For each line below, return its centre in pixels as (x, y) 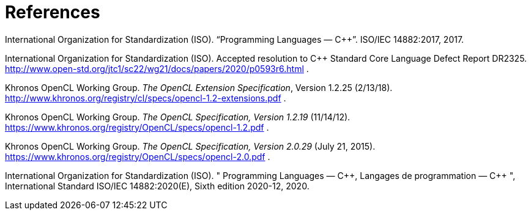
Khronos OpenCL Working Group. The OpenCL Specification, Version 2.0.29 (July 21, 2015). (190, 146)
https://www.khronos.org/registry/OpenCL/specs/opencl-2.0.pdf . (138, 156)
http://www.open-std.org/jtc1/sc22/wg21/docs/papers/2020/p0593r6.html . (157, 68)
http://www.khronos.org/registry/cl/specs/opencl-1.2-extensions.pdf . (146, 98)
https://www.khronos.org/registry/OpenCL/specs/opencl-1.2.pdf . (137, 127)
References (53, 12)
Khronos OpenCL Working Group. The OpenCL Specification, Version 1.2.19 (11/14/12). (178, 117)
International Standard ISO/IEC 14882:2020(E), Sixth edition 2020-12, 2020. (157, 186)
